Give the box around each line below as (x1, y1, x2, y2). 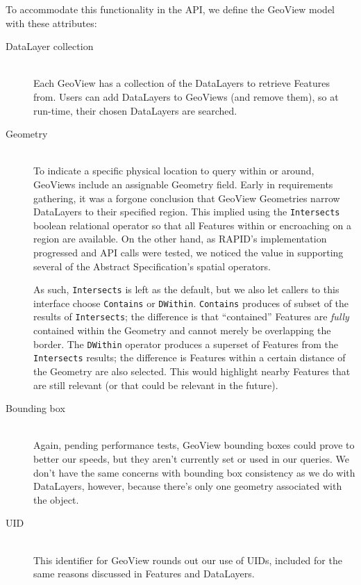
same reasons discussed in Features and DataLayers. (33, 566, 255, 581)
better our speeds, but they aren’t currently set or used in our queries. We (33, 452, 349, 465)
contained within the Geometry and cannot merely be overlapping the (33, 323, 331, 338)
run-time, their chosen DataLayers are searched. (33, 103, 237, 117)
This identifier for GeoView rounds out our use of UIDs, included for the (33, 552, 342, 567)
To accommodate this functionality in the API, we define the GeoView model (6, 2, 335, 16)
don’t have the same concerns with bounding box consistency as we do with (33, 465, 355, 479)
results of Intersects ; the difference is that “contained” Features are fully (33, 309, 349, 324)
